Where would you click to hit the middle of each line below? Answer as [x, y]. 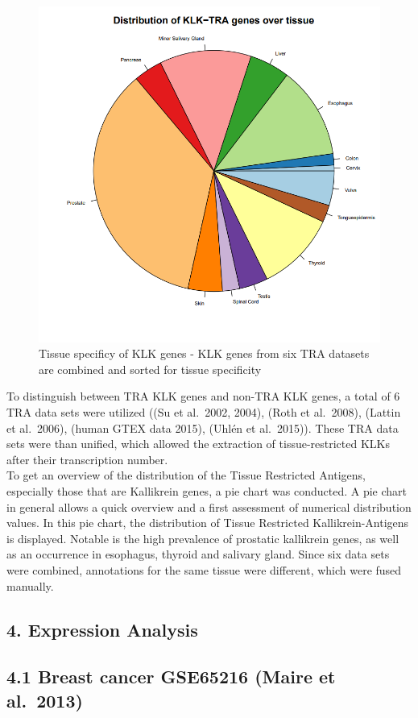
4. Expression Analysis [102, 629]
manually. [30, 585]
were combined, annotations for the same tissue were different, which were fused [204, 570]
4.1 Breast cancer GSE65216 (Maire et [171, 676]
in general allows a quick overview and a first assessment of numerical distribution [209, 506]
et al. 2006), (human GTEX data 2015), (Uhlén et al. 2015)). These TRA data [203, 427]
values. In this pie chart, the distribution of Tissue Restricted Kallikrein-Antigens [208, 523]
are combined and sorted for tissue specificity [150, 369]
